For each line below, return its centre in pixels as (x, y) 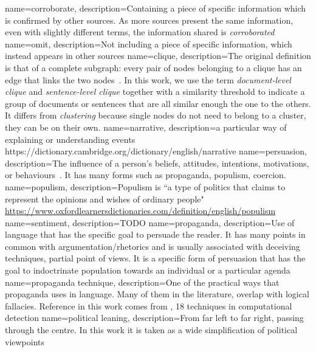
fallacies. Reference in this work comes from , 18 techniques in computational (149, 305)
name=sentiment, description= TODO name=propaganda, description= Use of (150, 222)
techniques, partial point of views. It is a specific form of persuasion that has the (155, 258)
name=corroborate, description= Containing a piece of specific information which (156, 8)
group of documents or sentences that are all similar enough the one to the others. (158, 103)
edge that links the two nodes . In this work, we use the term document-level (148, 79)
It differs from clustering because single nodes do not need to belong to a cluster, (156, 115)
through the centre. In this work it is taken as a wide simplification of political (151, 330)
